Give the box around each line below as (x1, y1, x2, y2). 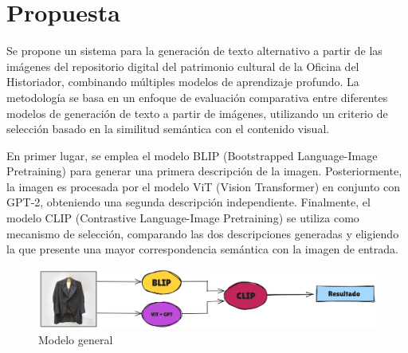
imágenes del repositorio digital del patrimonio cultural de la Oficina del (6, 57, 359, 74)
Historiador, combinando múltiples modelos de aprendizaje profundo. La (6, 73, 359, 90)
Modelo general (38, 331, 113, 348)
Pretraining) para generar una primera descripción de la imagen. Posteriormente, (6, 163, 402, 179)
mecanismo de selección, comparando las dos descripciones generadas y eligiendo (6, 225, 399, 241)
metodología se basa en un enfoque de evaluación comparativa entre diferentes (6, 88, 388, 105)
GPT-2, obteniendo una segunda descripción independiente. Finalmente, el (6, 194, 371, 210)
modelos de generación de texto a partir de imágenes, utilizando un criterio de (6, 104, 388, 121)
